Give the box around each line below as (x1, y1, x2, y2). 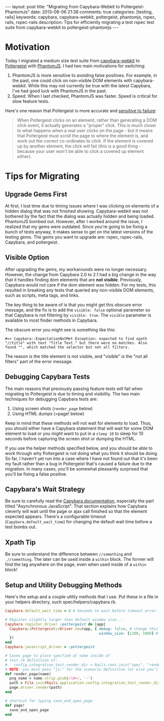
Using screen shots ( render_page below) (12, 405, 93, 411)
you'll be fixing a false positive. (5, 471, 67, 477)
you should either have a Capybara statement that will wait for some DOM (5, 425, 154, 431)
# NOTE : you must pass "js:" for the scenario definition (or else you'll (5, 667, 161, 672)
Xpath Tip (5, 538, 36, 546)
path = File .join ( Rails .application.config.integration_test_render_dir (9, 680, 161, 685)
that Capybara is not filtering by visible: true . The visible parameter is (5, 312, 151, 318)
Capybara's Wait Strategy (5, 485, 85, 494)
